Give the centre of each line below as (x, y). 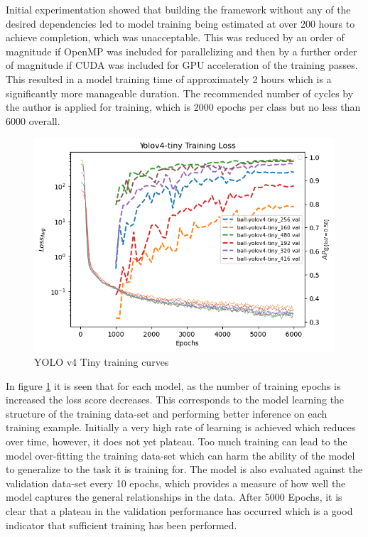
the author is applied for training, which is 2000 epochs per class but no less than (183, 107)
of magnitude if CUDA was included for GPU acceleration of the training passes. (182, 65)
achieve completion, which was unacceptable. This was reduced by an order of (175, 37)
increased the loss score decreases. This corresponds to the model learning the (175, 400)
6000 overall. (33, 120)
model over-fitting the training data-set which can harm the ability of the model (180, 455)
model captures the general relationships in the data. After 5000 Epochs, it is (174, 497)
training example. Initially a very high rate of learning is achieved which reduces (181, 427)
